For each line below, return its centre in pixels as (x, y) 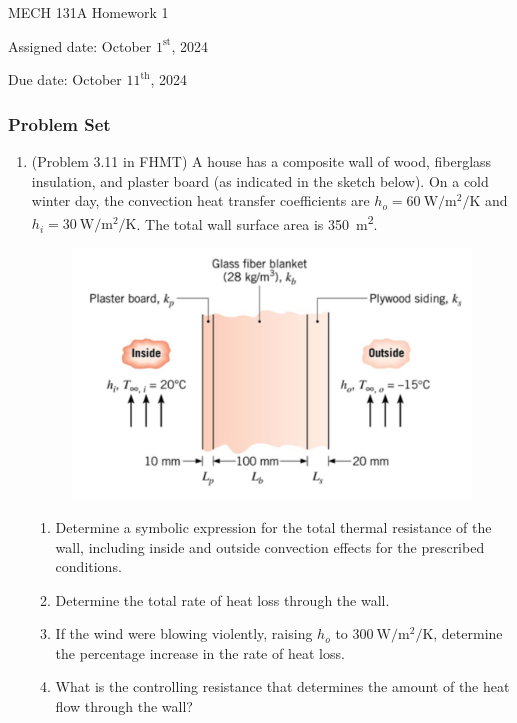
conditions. (88, 566)
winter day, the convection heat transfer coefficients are (200, 200)
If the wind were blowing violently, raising (184, 633)
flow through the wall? (124, 706)
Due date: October (65, 79)
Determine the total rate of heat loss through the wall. (222, 599)
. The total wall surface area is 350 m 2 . (257, 222)
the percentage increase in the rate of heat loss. (200, 652)
